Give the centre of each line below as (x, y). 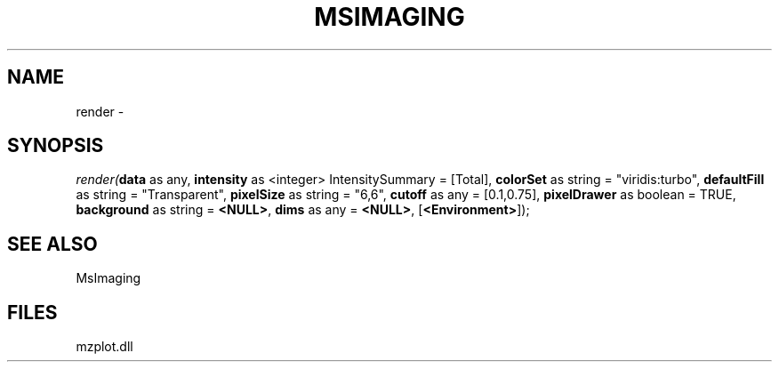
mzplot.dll (104, 347)
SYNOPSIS (56, 146)
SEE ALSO (52, 244)
